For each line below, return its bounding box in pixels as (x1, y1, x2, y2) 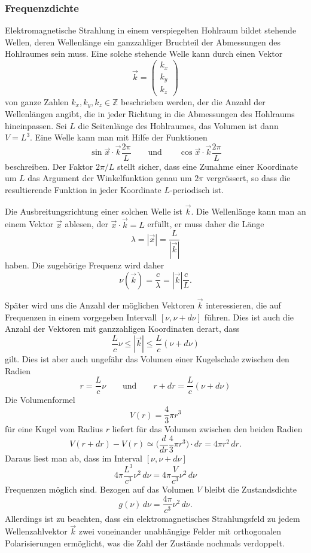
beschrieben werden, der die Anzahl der (121, 95, 266, 108)
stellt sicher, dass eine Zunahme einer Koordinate (117, 160, 298, 172)
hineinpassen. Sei (5, 119, 67, 132)
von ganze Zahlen (5, 95, 69, 108)
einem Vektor (5, 218, 54, 230)
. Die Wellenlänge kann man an (191, 204, 306, 217)
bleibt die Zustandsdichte (204, 482, 297, 495)
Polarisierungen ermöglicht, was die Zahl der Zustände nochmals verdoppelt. (5, 536, 285, 549)
